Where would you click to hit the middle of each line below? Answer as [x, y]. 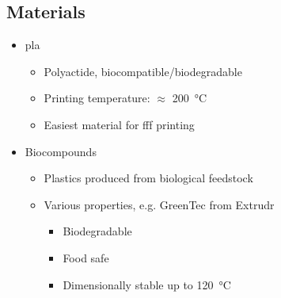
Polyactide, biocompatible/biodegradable [143, 71]
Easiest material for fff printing [119, 124]
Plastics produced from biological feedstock [148, 178]
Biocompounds [61, 151]
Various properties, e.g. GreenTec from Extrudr [159, 204]
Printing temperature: [97, 98]
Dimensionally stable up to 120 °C [147, 284]
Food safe [86, 257]
